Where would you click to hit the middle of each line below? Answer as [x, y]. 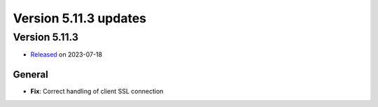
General [31, 74]
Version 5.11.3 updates [80, 18]
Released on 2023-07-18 [66, 55]
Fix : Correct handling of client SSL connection [97, 92]
